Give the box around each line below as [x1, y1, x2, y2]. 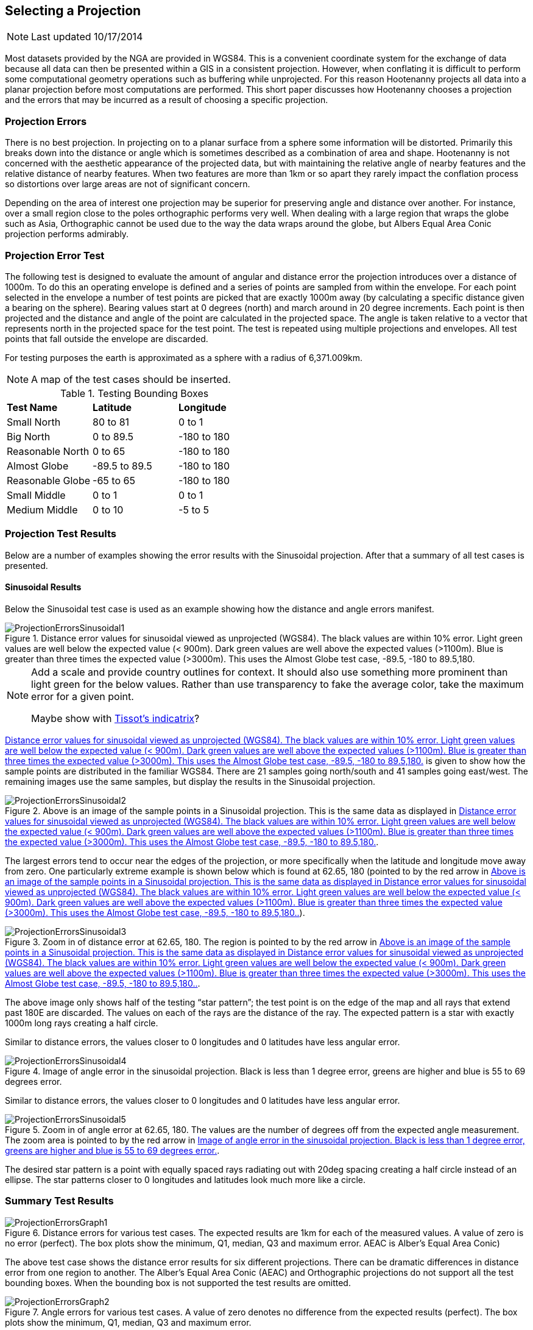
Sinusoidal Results [5, 582, 82, 593]
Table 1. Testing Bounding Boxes [60, 387, 209, 399]
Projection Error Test [5, 249, 105, 262]
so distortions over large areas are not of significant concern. [5, 179, 250, 190]
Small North [7, 415, 61, 428]
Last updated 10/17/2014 [31, 30, 143, 43]
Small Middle [7, 488, 66, 501]
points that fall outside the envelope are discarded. [5, 333, 208, 344]
